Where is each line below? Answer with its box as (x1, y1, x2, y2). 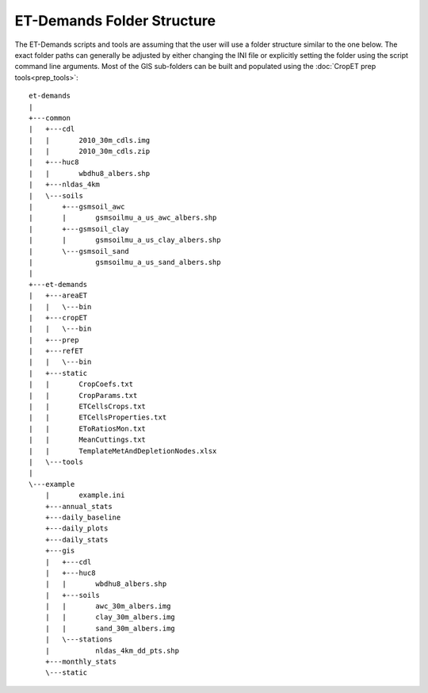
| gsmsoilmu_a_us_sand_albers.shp (29, 258, 221, 266)
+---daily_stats (44, 535, 109, 544)
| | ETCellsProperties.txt (29, 413, 167, 422)
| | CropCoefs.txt (29, 380, 134, 389)
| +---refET (29, 346, 83, 356)
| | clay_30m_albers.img (44, 613, 176, 622)
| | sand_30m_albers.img (44, 623, 176, 633)
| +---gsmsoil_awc (29, 202, 125, 212)
